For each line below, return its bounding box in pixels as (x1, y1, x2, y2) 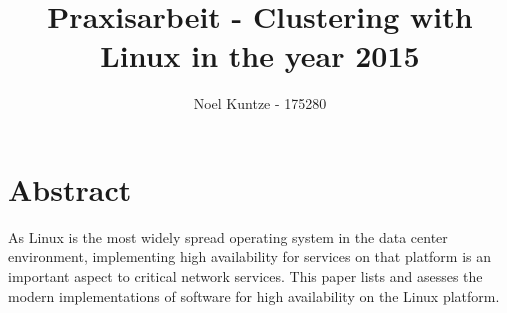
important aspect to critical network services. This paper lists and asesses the (8, 266, 483, 287)
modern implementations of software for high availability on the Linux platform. (8, 285, 500, 306)
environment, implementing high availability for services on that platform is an (8, 246, 492, 267)
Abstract (8, 168, 132, 209)
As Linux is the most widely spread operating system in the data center (8, 226, 448, 247)
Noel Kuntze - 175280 (193, 93, 327, 114)
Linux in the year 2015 (100, 35, 420, 76)
